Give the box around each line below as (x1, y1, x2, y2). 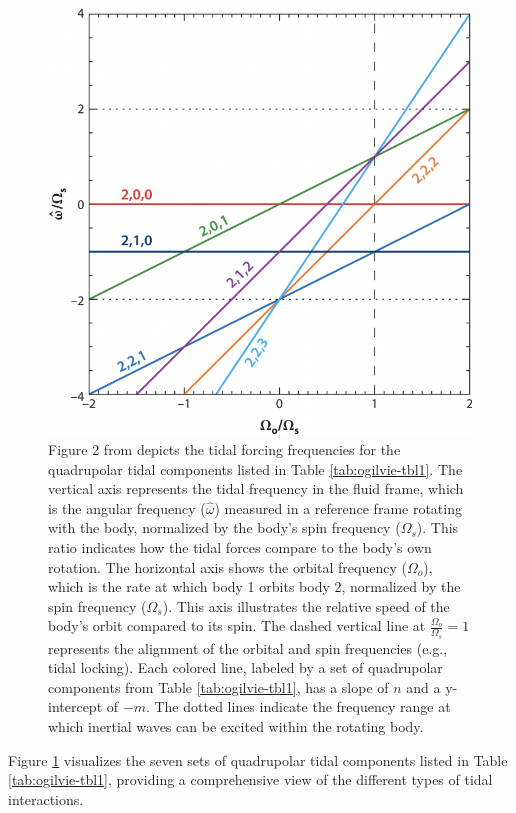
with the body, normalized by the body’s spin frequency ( (48, 517, 401, 538)
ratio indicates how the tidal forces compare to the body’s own (48, 537, 432, 557)
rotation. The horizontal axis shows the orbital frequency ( (48, 556, 407, 577)
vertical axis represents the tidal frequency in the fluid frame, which (48, 478, 464, 499)
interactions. (8, 788, 84, 809)
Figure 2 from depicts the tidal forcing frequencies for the (48, 439, 401, 460)
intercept (48, 696, 103, 717)
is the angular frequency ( (48, 497, 206, 518)
